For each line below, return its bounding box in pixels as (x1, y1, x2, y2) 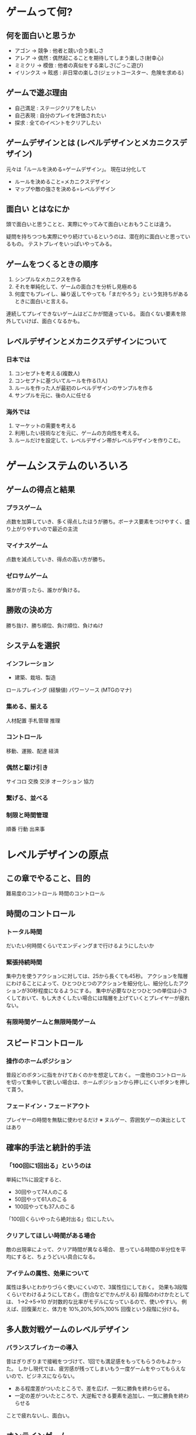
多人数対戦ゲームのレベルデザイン (6, 1324, 129, 1334)
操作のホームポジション (6, 1057, 72, 1065)
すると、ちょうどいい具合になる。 (16, 1254, 98, 1261)
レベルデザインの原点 (6, 848, 109, 861)
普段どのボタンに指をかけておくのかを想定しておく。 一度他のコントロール (6, 1071, 187, 1078)
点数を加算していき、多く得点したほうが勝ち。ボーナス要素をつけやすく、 (6, 518, 185, 525)
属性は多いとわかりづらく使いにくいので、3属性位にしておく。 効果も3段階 (6, 1283, 188, 1291)
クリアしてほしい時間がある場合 (6, 1231, 96, 1239)
